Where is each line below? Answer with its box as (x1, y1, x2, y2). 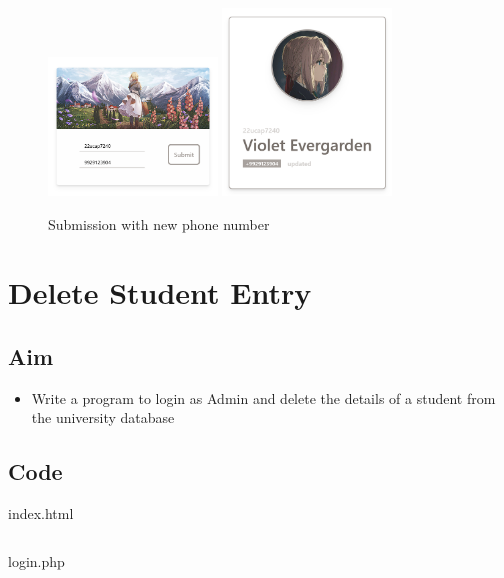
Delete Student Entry (8, 272, 312, 313)
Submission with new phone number (48, 213, 270, 234)
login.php (8, 550, 65, 571)
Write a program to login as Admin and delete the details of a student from (31, 387, 496, 408)
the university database (31, 407, 175, 428)
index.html (8, 503, 74, 524)
